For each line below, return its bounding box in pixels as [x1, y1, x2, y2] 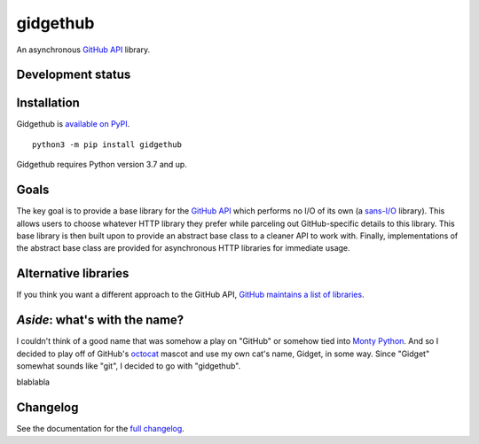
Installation [16, 96, 80, 111]
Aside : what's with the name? [16, 313, 185, 328]
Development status [16, 67, 131, 82]
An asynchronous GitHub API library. [16, 44, 151, 55]
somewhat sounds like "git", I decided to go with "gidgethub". [16, 360, 241, 371]
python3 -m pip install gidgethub [32, 139, 182, 150]
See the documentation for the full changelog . [16, 424, 185, 434]
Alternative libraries [16, 266, 130, 281]
